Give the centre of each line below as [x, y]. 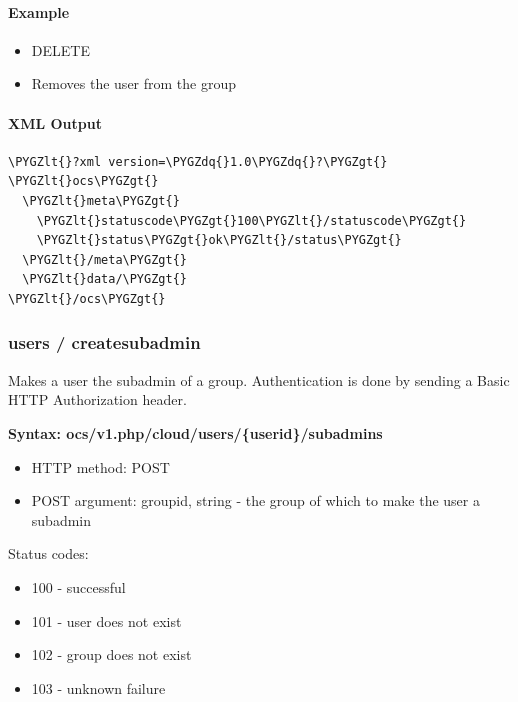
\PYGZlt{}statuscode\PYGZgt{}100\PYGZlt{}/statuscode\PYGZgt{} [251, 220]
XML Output [55, 122]
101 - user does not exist [106, 620]
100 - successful [78, 586]
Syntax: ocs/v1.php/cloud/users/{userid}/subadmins [195, 432]
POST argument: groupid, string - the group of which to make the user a [255, 500]
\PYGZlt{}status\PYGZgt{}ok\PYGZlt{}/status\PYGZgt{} [219, 240]
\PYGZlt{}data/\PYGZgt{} [104, 279]
